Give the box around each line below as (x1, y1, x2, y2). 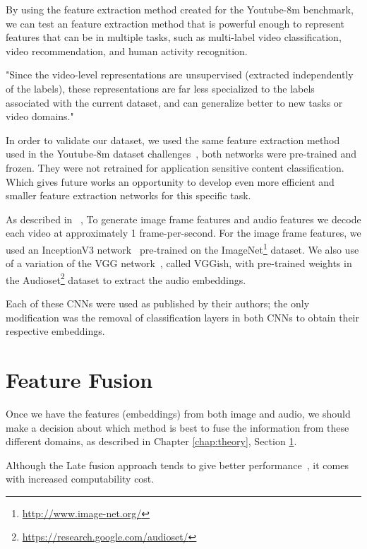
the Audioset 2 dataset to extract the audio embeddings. (6, 270, 246, 287)
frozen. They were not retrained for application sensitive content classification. (6, 160, 344, 175)
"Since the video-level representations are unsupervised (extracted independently (6, 67, 354, 82)
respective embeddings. (6, 324, 105, 338)
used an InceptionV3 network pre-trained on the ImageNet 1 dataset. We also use (6, 240, 359, 256)
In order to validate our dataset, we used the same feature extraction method (6, 132, 340, 147)
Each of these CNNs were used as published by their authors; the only (6, 296, 310, 310)
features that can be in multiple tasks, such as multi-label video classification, (6, 30, 342, 45)
